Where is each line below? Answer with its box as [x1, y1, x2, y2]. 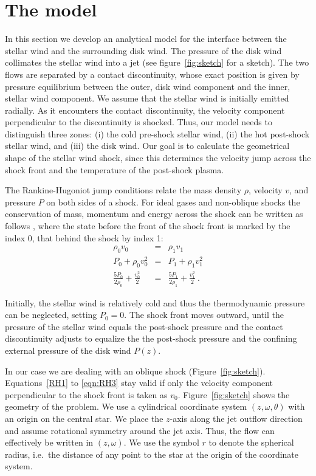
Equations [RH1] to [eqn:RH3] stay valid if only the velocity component [5, 376, 273, 389]
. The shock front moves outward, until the [124, 308, 284, 321]
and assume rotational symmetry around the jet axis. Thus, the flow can [5, 424, 275, 436]
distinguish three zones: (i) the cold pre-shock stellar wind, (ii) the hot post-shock [5, 127, 310, 140]
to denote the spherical [208, 436, 294, 449]
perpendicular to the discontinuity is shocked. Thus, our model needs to [5, 116, 272, 128]
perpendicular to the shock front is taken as [5, 388, 168, 401]
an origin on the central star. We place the [5, 412, 163, 424]
